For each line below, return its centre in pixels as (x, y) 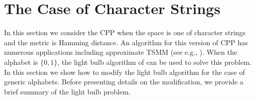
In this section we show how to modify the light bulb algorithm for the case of (124, 72)
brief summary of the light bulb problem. (67, 91)
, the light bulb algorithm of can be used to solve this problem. (154, 62)
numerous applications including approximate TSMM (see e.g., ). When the (121, 52)
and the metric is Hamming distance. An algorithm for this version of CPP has (126, 42)
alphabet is (21, 62)
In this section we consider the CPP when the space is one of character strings (125, 32)
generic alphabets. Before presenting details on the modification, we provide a (124, 82)
